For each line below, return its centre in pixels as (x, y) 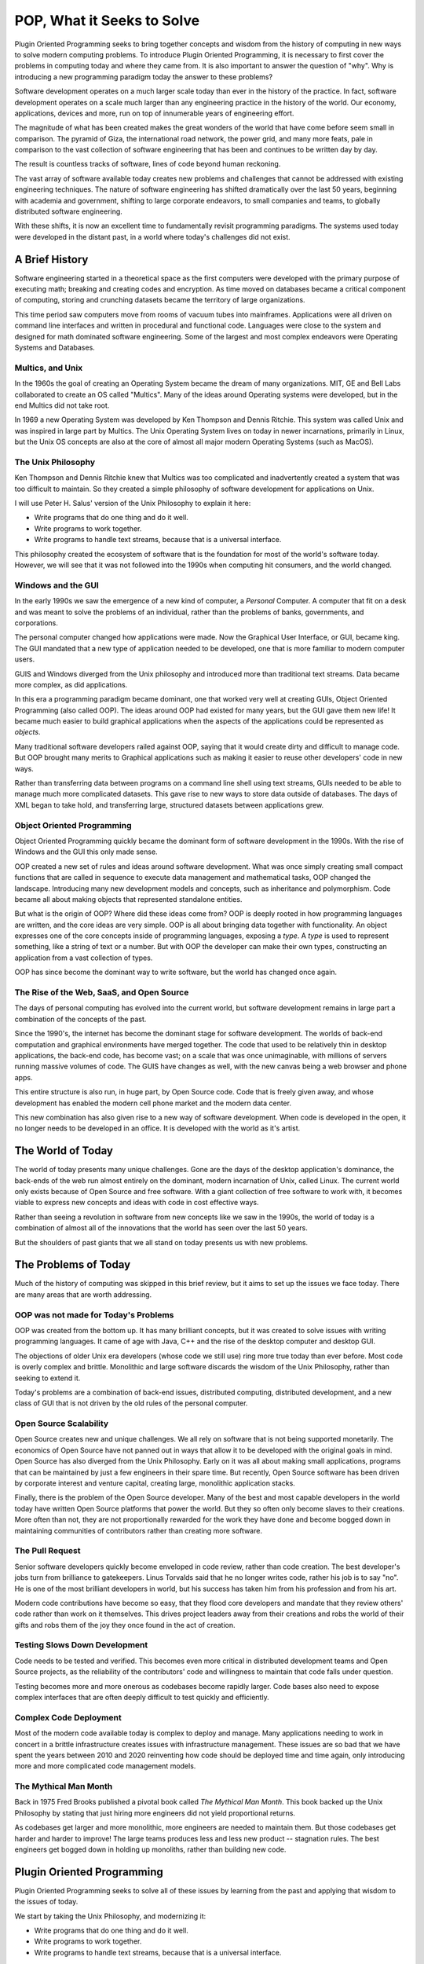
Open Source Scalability (62, 1424)
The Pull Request (48, 1551)
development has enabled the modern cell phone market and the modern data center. (153, 1103)
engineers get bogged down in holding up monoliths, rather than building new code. (150, 1849)
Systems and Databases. (55, 348)
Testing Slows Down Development (81, 1645)
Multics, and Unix (49, 368)
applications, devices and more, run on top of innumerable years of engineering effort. (154, 113)
